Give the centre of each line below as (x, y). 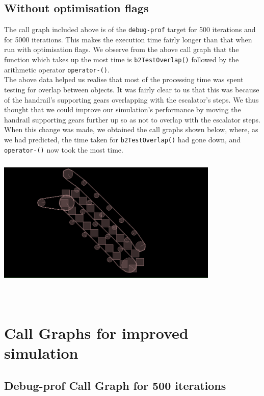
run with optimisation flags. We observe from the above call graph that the (122, 49)
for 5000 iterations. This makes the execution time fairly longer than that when (128, 39)
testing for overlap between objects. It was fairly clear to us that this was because (132, 89)
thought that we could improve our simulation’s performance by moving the (123, 109)
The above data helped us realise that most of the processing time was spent (124, 79)
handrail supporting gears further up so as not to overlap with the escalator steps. (132, 119)
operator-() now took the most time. (64, 149)
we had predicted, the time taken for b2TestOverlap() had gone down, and (123, 139)
